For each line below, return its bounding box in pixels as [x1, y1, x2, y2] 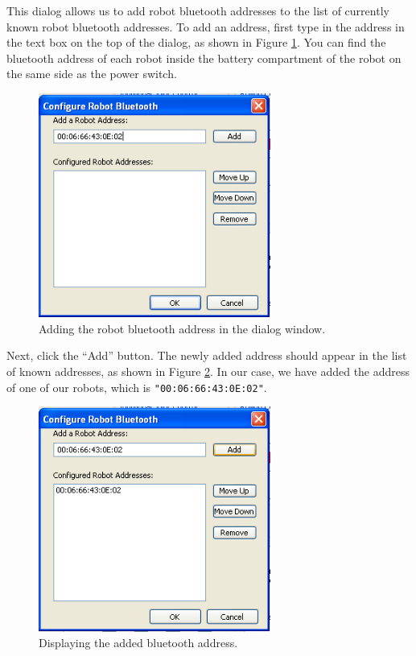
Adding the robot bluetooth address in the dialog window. [39, 320, 326, 336]
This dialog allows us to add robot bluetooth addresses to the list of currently [6, 2, 389, 19]
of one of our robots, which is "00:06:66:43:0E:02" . [6, 378, 267, 395]
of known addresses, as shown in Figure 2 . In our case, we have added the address [6, 363, 410, 380]
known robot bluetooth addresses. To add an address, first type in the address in [6, 18, 405, 35]
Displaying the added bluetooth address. [39, 634, 238, 651]
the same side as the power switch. [6, 65, 177, 82]
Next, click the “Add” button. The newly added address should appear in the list [6, 347, 407, 364]
